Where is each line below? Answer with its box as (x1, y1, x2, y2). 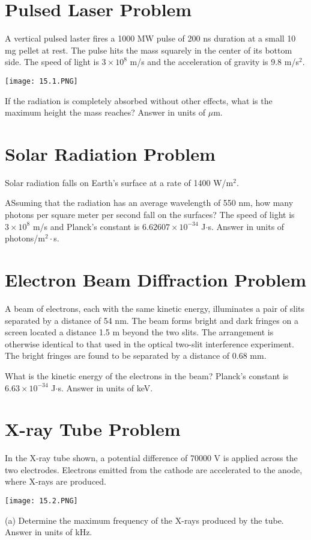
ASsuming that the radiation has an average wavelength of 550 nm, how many (5, 196, 294, 209)
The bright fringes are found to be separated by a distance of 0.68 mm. (5, 349, 267, 362)
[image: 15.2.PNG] (5, 497, 78, 506)
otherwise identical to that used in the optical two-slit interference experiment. (5, 337, 294, 350)
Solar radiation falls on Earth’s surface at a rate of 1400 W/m (5, 176, 234, 188)
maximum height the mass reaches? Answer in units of (5, 106, 206, 119)
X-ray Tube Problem (5, 417, 181, 441)
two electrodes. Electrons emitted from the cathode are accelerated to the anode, (5, 463, 303, 476)
